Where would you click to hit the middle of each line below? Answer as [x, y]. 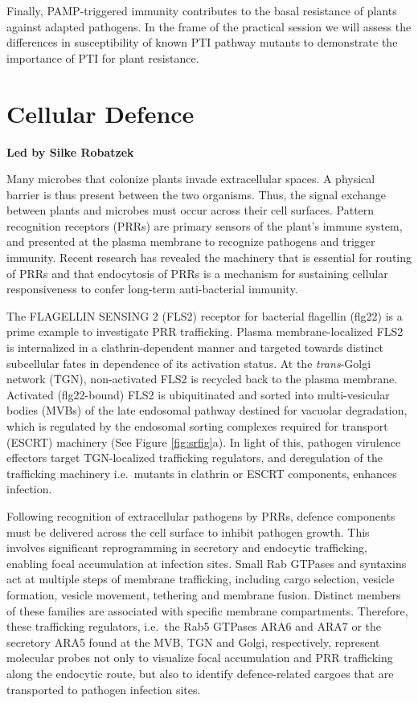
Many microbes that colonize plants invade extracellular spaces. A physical [191, 179]
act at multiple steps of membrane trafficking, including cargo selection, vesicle [201, 579]
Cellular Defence [100, 113]
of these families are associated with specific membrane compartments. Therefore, [207, 610]
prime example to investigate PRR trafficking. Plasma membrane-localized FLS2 [205, 331]
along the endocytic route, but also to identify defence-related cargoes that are [200, 673]
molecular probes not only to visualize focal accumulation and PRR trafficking [200, 658]
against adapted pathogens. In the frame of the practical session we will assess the [209, 26]
